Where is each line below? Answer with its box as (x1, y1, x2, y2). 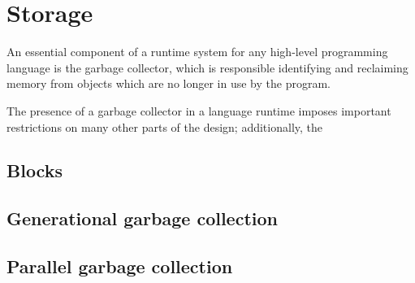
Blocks (6, 158, 63, 183)
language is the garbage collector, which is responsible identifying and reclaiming (6, 59, 409, 76)
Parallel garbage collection (6, 254, 233, 279)
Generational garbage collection (6, 206, 278, 231)
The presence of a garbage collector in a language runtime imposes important (6, 102, 391, 119)
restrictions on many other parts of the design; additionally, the (6, 118, 323, 135)
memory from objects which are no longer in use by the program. (6, 75, 331, 92)
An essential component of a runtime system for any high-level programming (6, 43, 388, 60)
